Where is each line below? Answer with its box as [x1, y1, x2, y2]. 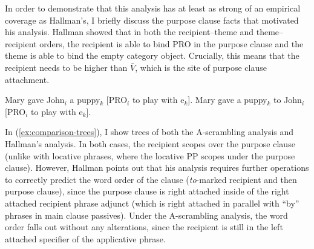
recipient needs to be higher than [5, 61, 128, 73]
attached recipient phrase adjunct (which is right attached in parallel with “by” [5, 196, 299, 209]
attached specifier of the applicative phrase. [5, 232, 166, 245]
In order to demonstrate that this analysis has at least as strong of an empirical [5, 2, 301, 14]
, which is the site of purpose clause [135, 61, 267, 73]
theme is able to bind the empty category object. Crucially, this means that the [5, 49, 299, 62]
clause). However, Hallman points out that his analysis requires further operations [5, 161, 309, 174]
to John [273, 93, 302, 106]
